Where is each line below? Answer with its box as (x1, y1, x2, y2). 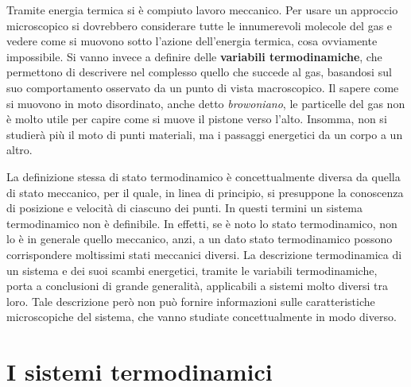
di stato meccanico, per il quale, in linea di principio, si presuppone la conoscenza (6, 184, 404, 200)
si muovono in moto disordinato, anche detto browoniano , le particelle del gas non (6, 95, 405, 111)
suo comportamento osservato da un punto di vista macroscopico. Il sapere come (6, 79, 399, 95)
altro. (6, 141, 33, 158)
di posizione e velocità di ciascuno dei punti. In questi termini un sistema (6, 199, 363, 216)
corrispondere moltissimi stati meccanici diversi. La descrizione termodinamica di (6, 246, 402, 262)
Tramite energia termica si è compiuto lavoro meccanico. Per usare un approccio (6, 2, 398, 17)
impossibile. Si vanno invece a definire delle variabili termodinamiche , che (6, 48, 382, 64)
